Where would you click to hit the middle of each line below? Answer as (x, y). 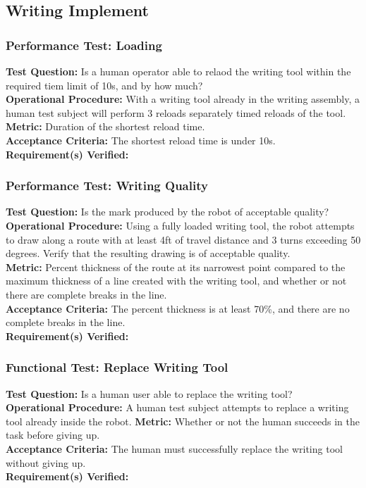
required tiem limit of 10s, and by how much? (104, 85)
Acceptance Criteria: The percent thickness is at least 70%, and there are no (178, 308)
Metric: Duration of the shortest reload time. (105, 126)
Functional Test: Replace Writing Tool (117, 367)
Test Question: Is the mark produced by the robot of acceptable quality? (167, 212)
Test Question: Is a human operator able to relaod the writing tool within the (178, 71)
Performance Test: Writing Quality (107, 186)
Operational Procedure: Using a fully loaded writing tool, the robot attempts (180, 225)
